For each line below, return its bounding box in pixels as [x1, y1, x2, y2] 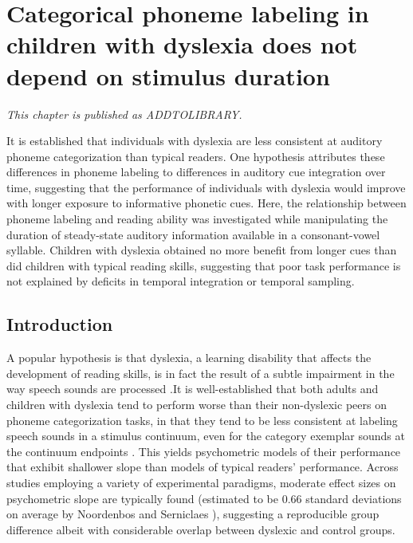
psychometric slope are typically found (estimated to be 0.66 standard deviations [6, 490, 402, 506]
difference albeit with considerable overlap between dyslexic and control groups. [6, 521, 395, 537]
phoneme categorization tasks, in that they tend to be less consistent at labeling [6, 411, 398, 428]
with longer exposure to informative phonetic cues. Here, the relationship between [6, 195, 407, 211]
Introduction [6, 312, 113, 336]
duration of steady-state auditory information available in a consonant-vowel [6, 226, 380, 242]
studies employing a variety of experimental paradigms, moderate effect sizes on [6, 474, 396, 490]
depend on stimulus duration [6, 59, 330, 92]
